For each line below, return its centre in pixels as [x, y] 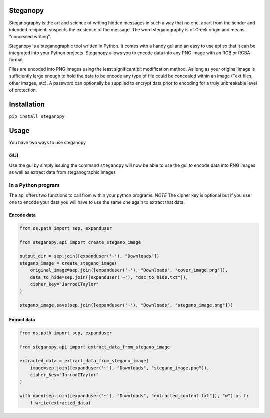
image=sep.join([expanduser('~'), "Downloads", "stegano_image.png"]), [120, 368]
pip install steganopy [37, 116]
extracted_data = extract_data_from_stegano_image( [84, 361]
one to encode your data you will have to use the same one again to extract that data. [97, 202]
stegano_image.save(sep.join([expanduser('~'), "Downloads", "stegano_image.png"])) [126, 305]
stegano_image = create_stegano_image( [68, 263]
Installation [27, 104]
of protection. [23, 90]
